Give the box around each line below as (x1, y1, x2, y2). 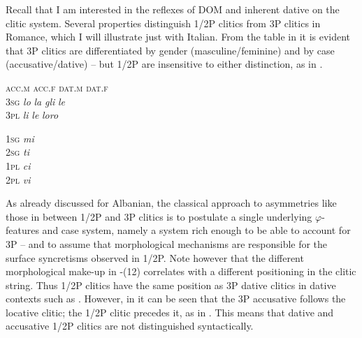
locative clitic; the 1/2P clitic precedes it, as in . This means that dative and (6, 304, 334, 319)
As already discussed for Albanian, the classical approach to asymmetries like (6, 196, 337, 210)
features (6, 223, 39, 237)
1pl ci (6, 158, 31, 172)
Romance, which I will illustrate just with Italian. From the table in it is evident (6, 29, 351, 44)
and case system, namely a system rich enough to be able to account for (42, 223, 351, 237)
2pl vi (6, 172, 31, 186)
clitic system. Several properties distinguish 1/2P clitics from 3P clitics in (6, 15, 321, 30)
